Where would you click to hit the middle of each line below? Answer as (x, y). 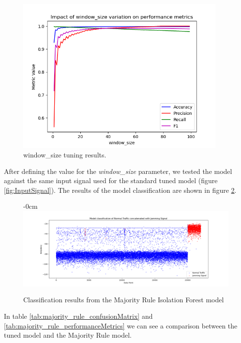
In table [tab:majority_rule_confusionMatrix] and (78, 316)
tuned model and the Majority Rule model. (68, 335)
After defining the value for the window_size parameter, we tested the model (118, 171)
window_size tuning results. (65, 155)
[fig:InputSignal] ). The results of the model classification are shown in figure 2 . (120, 190)
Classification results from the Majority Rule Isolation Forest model (124, 300)
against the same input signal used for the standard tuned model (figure (111, 180)
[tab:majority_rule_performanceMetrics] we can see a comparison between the (121, 325)
